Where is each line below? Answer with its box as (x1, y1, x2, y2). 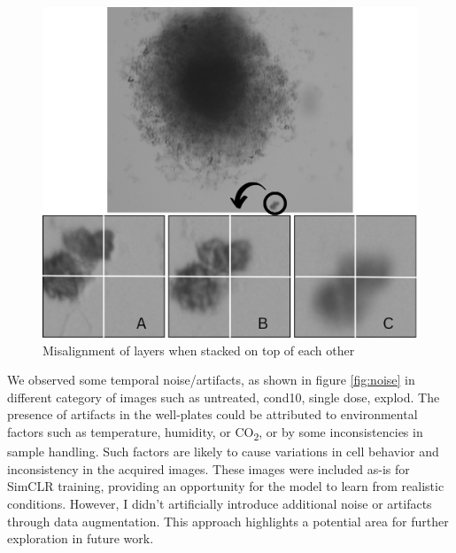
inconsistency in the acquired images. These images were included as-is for (7, 459, 410, 478)
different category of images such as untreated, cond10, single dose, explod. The (7, 387, 440, 406)
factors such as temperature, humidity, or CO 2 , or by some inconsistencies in (7, 423, 423, 443)
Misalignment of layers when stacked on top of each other (43, 340, 355, 359)
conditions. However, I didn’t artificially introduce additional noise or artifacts (7, 494, 432, 512)
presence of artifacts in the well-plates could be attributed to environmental (7, 405, 418, 424)
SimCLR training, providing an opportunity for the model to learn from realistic (7, 477, 444, 495)
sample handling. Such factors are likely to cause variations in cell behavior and (7, 442, 439, 461)
